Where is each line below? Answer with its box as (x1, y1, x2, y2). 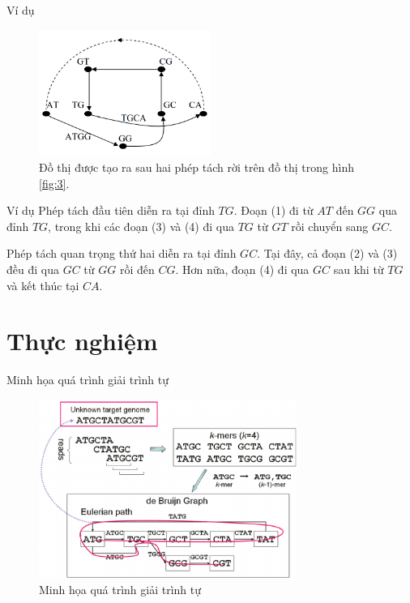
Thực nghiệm (6, 324, 158, 357)
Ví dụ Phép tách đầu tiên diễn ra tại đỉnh (6, 202, 215, 219)
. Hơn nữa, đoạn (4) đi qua (175, 260, 310, 277)
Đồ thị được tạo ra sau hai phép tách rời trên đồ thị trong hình (39, 158, 354, 175)
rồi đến (119, 260, 155, 277)
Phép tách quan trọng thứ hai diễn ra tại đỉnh (6, 245, 237, 262)
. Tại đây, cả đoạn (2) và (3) (257, 245, 398, 262)
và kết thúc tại (6, 276, 79, 293)
